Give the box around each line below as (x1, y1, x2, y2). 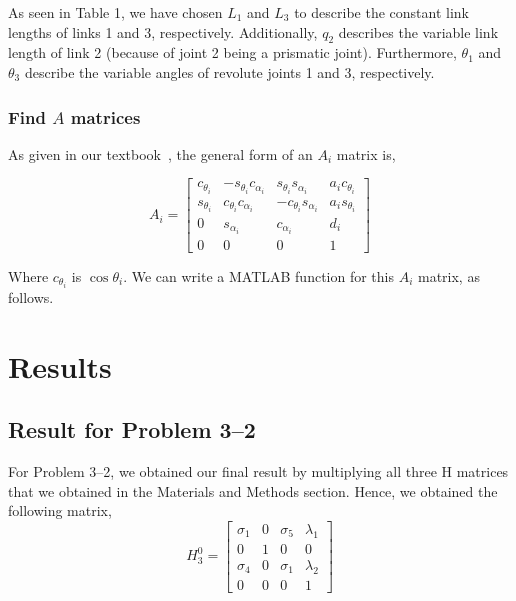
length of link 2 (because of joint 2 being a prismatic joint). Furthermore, (8, 42, 457, 63)
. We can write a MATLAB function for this (123, 265, 394, 286)
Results (8, 345, 112, 386)
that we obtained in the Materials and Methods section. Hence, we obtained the (8, 480, 498, 501)
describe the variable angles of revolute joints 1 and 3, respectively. (24, 61, 435, 82)
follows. (8, 286, 54, 307)
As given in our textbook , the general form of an (8, 143, 313, 164)
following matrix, (8, 500, 112, 521)
